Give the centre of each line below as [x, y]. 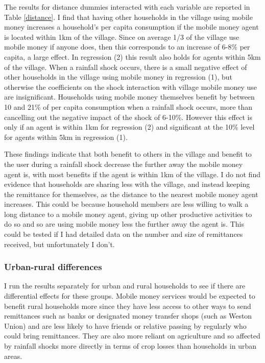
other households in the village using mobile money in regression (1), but [118, 77]
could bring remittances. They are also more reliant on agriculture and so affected [132, 336]
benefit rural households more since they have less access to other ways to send [128, 306]
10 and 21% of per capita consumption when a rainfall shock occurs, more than [128, 106]
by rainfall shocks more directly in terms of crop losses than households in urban [130, 346]
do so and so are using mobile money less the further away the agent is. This [124, 224]
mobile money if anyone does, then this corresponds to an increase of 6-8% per [127, 47]
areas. [13, 356]
